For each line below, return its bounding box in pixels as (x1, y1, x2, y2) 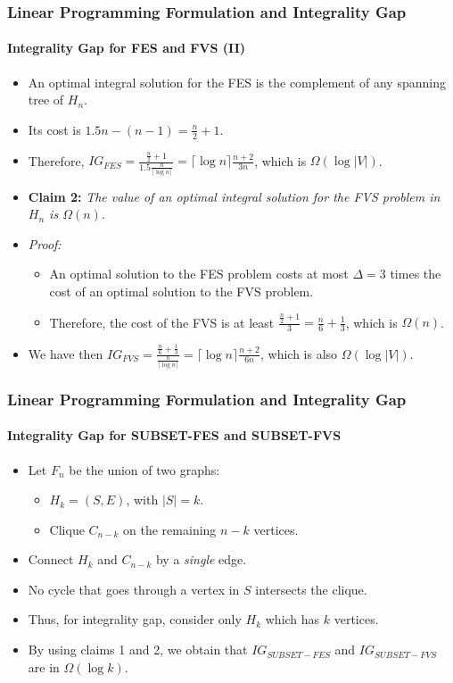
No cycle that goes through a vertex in (28, 579, 240, 598)
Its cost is (28, 120, 81, 138)
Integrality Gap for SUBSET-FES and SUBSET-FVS (7, 426, 342, 445)
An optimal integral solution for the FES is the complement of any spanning (28, 72, 446, 91)
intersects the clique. (255, 579, 367, 598)
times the (390, 264, 441, 283)
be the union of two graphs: (69, 460, 220, 479)
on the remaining (123, 520, 217, 538)
